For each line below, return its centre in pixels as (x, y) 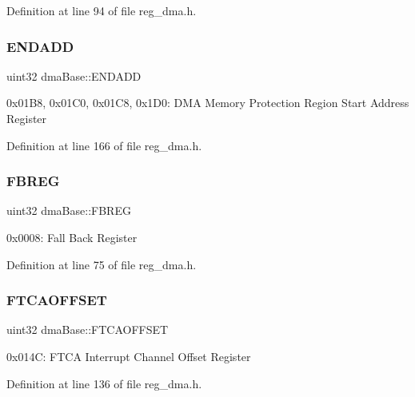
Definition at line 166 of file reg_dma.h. (104, 145)
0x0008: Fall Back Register (72, 237)
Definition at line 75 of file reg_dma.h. (102, 264)
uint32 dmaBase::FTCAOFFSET (88, 330)
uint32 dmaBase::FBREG (69, 210)
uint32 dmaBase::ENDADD (74, 75)
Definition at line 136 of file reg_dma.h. (104, 383)
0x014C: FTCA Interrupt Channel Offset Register (129, 356)
